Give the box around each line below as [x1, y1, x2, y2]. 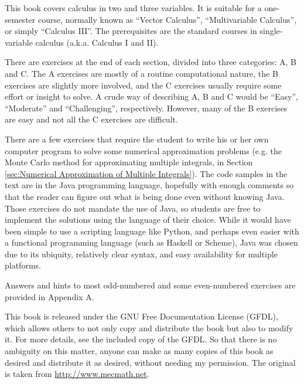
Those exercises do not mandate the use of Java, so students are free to [5, 202, 261, 214]
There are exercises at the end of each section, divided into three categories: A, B [5, 56, 297, 68]
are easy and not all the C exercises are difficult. [5, 113, 178, 125]
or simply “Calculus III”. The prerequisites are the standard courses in [5, 25, 257, 37]
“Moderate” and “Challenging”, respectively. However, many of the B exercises [5, 101, 288, 114]
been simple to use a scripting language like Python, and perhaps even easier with [5, 225, 299, 237]
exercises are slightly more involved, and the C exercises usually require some [5, 79, 282, 91]
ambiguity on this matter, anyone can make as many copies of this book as [5, 345, 274, 357]
